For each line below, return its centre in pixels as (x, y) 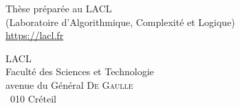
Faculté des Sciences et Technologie (80, 71)
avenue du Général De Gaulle (69, 84)
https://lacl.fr (35, 35)
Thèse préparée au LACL (59, 8)
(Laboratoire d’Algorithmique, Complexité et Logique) (120, 22)
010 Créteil (33, 98)
